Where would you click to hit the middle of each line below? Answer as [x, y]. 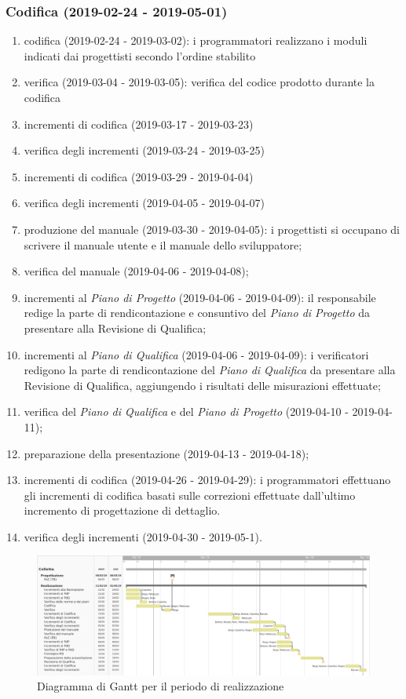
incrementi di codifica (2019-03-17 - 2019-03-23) [139, 124]
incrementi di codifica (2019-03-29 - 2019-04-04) [139, 176]
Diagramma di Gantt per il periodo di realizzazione [161, 686]
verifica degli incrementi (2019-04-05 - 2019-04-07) [144, 203]
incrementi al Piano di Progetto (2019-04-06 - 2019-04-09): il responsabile [200, 297]
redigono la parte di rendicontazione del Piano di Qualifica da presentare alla [210, 370]
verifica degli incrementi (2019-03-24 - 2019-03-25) [144, 150]
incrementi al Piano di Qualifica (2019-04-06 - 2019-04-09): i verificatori [196, 354]
